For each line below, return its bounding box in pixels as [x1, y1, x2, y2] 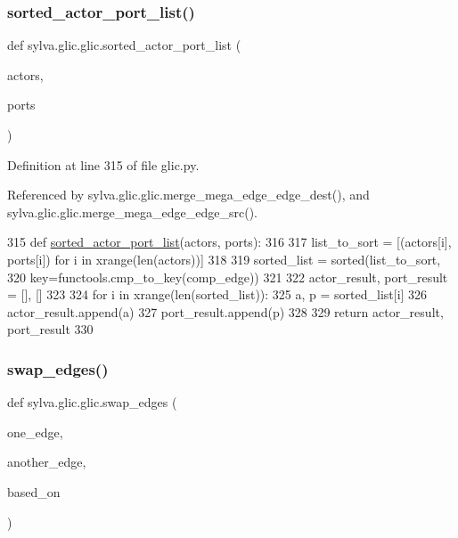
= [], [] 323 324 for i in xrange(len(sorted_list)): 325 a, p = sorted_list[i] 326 [7, 285, 428, 304]
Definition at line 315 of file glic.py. [7, 155, 200, 174]
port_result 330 [7, 320, 94, 338]
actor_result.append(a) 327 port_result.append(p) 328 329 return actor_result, [7, 302, 444, 321]
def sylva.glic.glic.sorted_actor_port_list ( [7, 36, 241, 54]
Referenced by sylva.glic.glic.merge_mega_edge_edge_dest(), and [7, 185, 370, 204]
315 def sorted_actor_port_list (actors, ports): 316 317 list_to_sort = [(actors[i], [7, 232, 452, 251]
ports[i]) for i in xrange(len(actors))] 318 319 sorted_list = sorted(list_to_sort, [7, 249, 441, 268]
